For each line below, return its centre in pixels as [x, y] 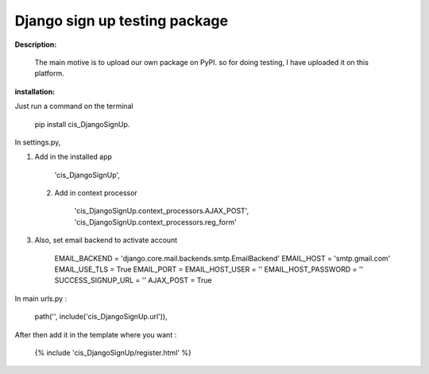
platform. [50, 73]
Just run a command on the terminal [74, 106]
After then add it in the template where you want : [96, 334]
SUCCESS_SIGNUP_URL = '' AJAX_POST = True [133, 280]
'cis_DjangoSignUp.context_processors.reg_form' [156, 222]
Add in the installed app [73, 157]
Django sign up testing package [122, 21]
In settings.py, [38, 142]
